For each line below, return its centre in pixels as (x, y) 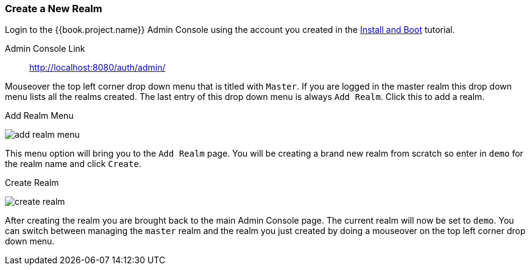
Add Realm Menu (39, 116)
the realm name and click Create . (73, 164)
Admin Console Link (45, 49)
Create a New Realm (54, 9)
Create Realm (32, 183)
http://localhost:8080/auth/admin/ (97, 68)
